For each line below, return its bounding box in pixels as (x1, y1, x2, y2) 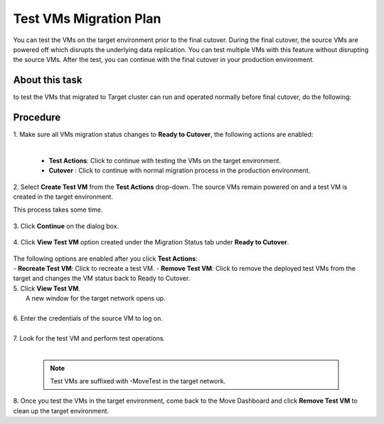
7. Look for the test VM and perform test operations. (13, 333, 166, 342)
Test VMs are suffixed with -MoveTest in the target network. (50, 376, 226, 385)
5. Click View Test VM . (13, 284, 81, 292)
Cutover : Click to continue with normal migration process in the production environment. (48, 166, 311, 175)
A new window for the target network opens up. (26, 294, 166, 303)
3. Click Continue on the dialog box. (13, 222, 119, 230)
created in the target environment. (13, 192, 114, 201)
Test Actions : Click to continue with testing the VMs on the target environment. (48, 156, 281, 165)
